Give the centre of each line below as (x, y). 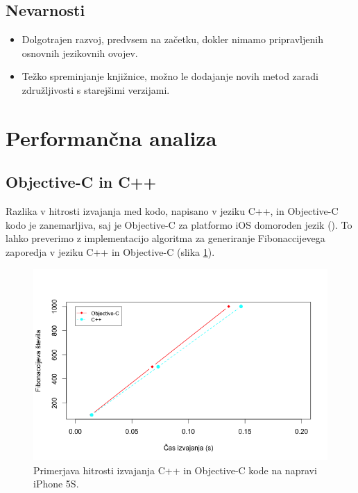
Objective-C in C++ (81, 182)
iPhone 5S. (56, 484)
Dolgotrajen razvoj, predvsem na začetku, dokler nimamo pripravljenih (172, 39)
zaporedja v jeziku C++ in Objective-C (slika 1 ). (110, 251)
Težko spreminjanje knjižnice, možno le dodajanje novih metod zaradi (170, 76)
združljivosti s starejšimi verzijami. (96, 89)
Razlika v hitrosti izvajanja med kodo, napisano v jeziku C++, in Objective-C (172, 211)
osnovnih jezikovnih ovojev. (80, 52)
